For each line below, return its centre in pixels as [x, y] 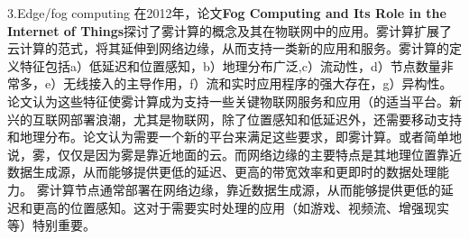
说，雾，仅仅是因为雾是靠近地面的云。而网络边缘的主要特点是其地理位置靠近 [234, 154]
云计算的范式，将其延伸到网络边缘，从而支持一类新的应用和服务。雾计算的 [228, 48]
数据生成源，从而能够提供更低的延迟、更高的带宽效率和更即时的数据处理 [222, 172]
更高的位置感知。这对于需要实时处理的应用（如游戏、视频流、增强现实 [240, 207]
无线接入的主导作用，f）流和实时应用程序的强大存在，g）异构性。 [258, 83]
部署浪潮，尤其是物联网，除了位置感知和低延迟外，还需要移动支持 [266, 119]
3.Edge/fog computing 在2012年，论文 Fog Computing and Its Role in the [227, 13]
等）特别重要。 [51, 225]
